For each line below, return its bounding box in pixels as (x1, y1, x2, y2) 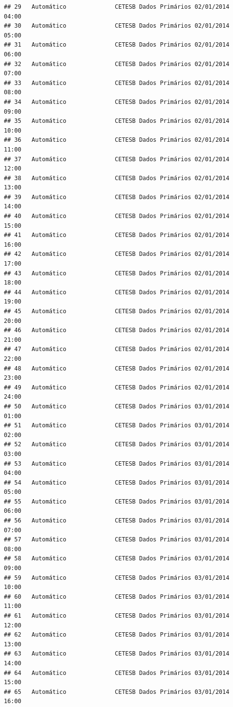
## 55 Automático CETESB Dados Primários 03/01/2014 (4, 498, 230, 505)
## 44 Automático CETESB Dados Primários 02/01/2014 (4, 288, 230, 296)
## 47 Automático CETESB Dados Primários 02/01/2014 (4, 346, 230, 353)
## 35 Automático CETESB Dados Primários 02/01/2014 (4, 118, 230, 125)
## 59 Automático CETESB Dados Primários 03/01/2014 (4, 574, 230, 581)
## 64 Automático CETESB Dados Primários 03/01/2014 (4, 669, 230, 676)
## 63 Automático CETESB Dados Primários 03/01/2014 (4, 650, 230, 657)
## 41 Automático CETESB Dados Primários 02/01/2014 (4, 232, 230, 239)
